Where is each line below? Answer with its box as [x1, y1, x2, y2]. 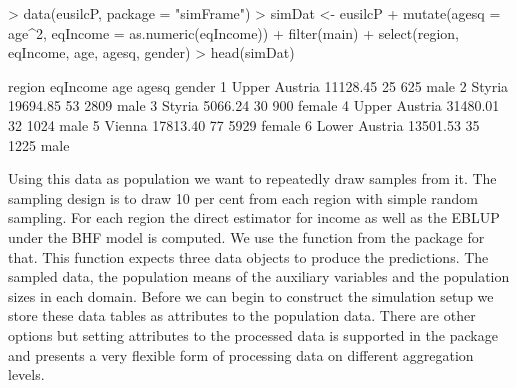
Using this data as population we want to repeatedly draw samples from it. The [8, 168, 497, 189]
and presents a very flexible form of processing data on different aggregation [8, 344, 474, 365]
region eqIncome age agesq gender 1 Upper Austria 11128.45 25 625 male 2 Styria [8, 75, 509, 96]
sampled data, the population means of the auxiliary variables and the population [8, 266, 510, 287]
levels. [8, 364, 45, 385]
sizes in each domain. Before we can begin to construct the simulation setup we [8, 285, 494, 306]
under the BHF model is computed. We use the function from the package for [8, 226, 485, 247]
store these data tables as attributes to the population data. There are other [8, 305, 476, 326]
